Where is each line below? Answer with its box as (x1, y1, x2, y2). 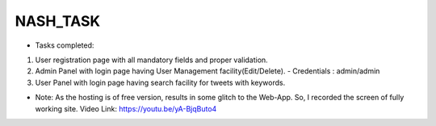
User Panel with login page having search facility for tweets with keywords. (35, 78, 286, 87)
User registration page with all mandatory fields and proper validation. (35, 55, 268, 65)
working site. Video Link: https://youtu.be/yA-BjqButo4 (35, 103, 217, 113)
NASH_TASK (15, 12, 101, 30)
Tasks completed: (35, 40, 94, 50)
